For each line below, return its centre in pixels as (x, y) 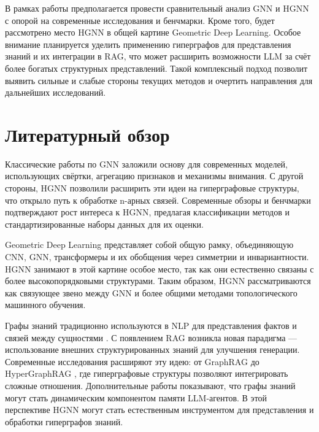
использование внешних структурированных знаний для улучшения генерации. (152, 349)
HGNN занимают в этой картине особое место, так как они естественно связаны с (159, 268)
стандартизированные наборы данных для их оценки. (104, 224)
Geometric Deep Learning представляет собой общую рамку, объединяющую (149, 245)
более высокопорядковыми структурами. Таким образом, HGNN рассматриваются (158, 281)
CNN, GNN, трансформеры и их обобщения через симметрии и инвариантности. (157, 257)
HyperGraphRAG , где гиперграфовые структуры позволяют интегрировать (147, 373)
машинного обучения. (45, 305)
